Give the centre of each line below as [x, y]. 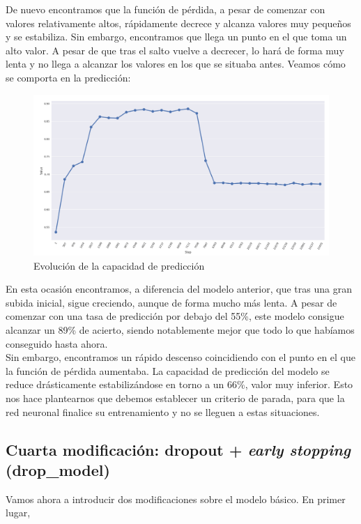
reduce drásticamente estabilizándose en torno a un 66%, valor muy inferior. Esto [179, 384]
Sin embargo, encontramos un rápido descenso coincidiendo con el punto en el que [181, 357]
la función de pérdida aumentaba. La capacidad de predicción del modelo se [168, 370]
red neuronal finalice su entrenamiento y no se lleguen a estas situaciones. [163, 411]
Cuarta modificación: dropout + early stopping [178, 449]
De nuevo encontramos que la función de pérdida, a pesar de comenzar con [166, 9]
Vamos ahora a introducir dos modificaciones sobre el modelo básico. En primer [176, 499]
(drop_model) [58, 469]
